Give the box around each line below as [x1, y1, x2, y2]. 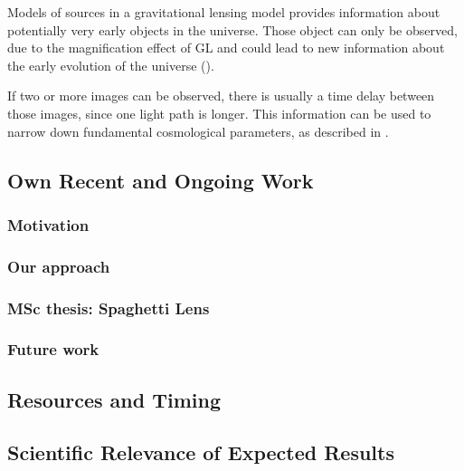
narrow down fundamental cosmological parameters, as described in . [7, 121, 389, 140]
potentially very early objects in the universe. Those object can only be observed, [7, 20, 458, 39]
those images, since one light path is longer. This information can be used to [7, 103, 431, 122]
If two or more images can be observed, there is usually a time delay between [7, 86, 435, 105]
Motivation [7, 213, 90, 235]
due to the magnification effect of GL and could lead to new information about [7, 38, 445, 57]
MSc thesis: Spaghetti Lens [7, 296, 210, 319]
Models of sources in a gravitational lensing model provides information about [7, 3, 440, 21]
